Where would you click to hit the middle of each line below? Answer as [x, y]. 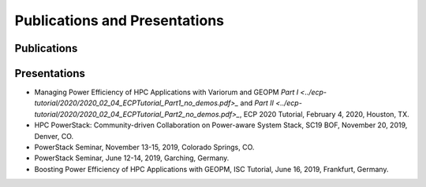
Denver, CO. [54, 136]
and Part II [257, 103]
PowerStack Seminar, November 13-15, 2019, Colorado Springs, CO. [144, 147]
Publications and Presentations [120, 20]
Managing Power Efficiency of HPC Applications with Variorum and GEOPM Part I [166, 92]
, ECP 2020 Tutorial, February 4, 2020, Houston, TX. [324, 114]
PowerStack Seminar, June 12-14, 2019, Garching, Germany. [132, 158]
